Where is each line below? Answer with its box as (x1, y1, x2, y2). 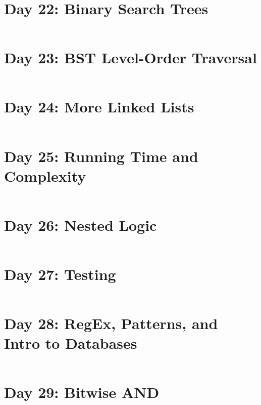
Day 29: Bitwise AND (4, 382, 160, 402)
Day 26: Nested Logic (4, 214, 157, 235)
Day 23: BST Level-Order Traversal (4, 47, 257, 68)
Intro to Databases (4, 333, 137, 353)
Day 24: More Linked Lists (4, 96, 194, 117)
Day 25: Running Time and (4, 145, 198, 166)
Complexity (4, 165, 86, 186)
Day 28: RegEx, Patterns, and (4, 313, 218, 334)
